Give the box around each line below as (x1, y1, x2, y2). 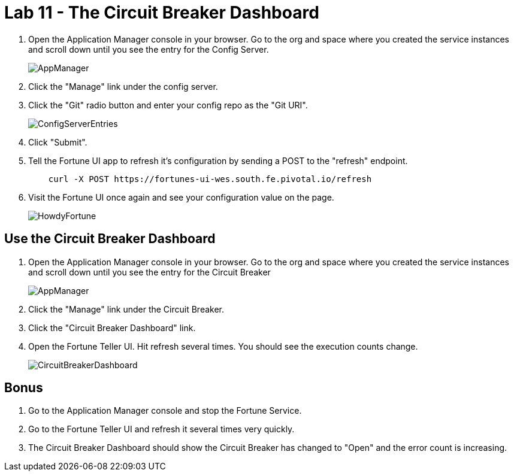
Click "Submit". (28, 137, 87, 147)
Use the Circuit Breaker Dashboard (4, 231, 216, 247)
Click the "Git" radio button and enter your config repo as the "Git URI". (28, 99, 308, 110)
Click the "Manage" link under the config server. (28, 81, 218, 92)
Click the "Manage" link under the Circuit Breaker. (28, 304, 225, 314)
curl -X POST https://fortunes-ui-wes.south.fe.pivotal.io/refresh (48, 174, 372, 184)
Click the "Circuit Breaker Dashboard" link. (28, 322, 196, 333)
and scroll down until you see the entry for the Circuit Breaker (28, 266, 271, 277)
